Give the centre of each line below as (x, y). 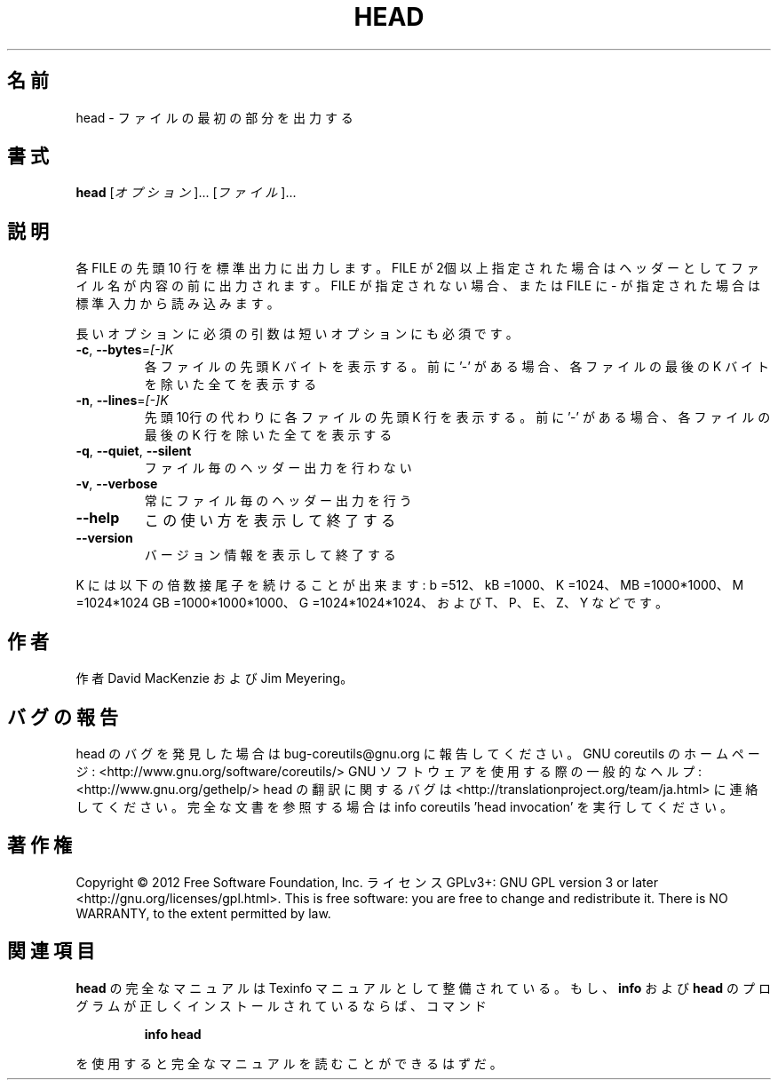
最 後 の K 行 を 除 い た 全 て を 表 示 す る (268, 435)
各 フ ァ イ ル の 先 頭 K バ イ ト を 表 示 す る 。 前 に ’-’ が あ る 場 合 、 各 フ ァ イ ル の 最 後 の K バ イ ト (457, 367)
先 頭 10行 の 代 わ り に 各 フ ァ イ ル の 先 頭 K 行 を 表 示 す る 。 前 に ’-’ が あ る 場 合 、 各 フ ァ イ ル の (457, 417)
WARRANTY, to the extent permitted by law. (203, 913)
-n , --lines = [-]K (122, 401)
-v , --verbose (117, 484)
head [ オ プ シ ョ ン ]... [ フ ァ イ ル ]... (186, 193)
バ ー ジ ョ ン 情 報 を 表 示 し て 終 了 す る (270, 555)
